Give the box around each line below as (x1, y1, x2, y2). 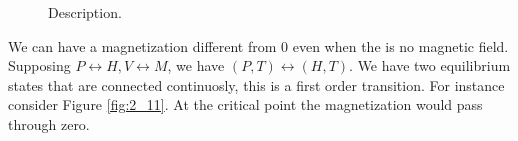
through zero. (8, 113, 90, 134)
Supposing (8, 55, 71, 76)
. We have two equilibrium (349, 55, 511, 76)
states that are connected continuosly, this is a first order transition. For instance (8, 74, 505, 95)
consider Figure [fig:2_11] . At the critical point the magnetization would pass (8, 94, 483, 115)
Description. (48, 2, 122, 22)
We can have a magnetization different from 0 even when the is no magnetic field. (8, 35, 509, 56)
